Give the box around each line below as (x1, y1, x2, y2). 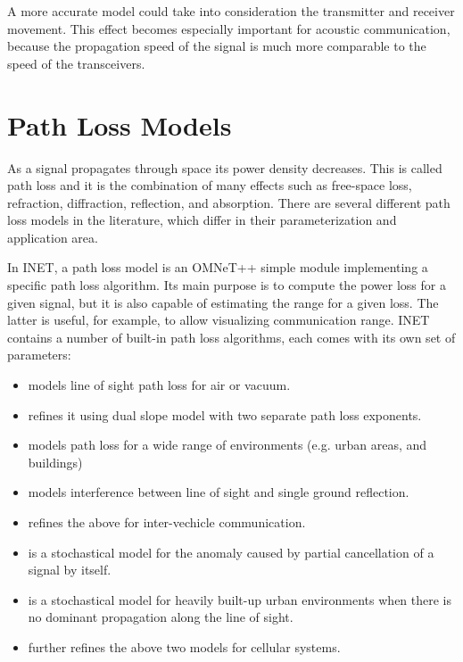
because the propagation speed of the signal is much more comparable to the (7, 37, 426, 55)
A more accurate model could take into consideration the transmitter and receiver (7, 2, 455, 20)
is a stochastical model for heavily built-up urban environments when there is (28, 590, 452, 608)
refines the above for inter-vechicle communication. (28, 513, 306, 531)
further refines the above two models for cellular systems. (28, 637, 341, 656)
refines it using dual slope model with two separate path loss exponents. (28, 405, 422, 424)
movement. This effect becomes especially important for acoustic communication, (7, 19, 451, 37)
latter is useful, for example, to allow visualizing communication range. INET (7, 310, 430, 329)
